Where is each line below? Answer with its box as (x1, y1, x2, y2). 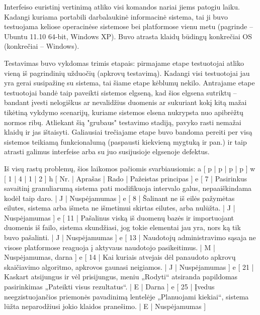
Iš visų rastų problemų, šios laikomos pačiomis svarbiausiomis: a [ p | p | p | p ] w (4, 163, 255, 173)
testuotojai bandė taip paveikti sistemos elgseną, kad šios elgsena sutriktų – (4, 87, 237, 97)
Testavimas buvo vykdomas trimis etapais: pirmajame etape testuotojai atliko (4, 57, 244, 68)
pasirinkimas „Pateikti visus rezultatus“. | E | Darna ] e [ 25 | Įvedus (4, 281, 215, 292)
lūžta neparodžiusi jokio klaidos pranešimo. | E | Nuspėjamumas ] (4, 301, 206, 311)
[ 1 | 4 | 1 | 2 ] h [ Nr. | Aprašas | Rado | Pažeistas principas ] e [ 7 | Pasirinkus (4, 173, 247, 183)
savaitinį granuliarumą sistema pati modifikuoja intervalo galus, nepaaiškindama (4, 183, 252, 193)
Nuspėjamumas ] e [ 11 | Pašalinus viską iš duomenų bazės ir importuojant (4, 212, 234, 223)
